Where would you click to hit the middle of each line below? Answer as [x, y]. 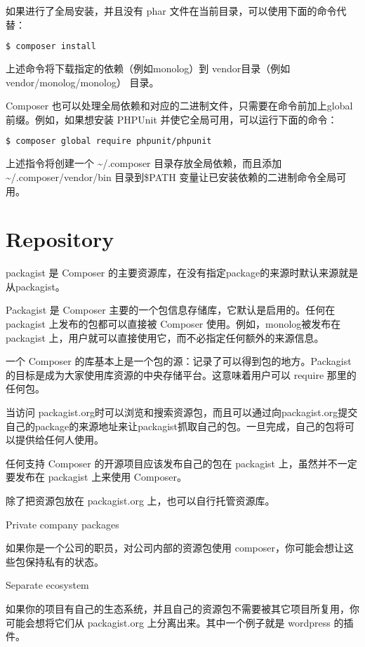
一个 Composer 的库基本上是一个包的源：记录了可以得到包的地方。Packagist [179, 361]
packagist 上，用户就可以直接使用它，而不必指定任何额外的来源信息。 [165, 337]
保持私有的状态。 [64, 561]
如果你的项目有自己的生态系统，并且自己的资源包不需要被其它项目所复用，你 [182, 608]
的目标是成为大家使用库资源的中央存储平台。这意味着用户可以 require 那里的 [181, 374]
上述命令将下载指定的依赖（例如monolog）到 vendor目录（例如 [148, 68]
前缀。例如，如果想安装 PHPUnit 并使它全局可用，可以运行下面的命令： [172, 119]
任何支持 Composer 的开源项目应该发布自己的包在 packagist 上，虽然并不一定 [181, 463]
